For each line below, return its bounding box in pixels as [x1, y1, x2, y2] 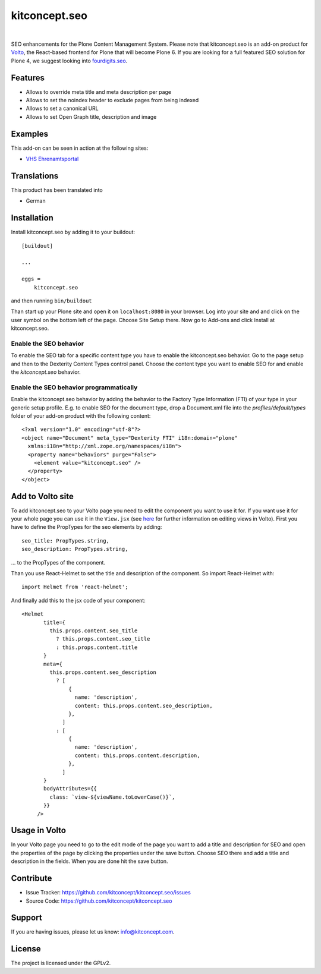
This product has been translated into [11, 187, 103, 193]
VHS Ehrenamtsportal [26, 155, 79, 163]
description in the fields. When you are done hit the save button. [11, 858, 169, 865]
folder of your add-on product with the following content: [11, 412, 151, 420]
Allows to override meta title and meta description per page [26, 88, 172, 95]
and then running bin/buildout [11, 297, 92, 304]
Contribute [11, 874, 52, 884]
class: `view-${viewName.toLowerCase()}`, [49, 793, 175, 800]
